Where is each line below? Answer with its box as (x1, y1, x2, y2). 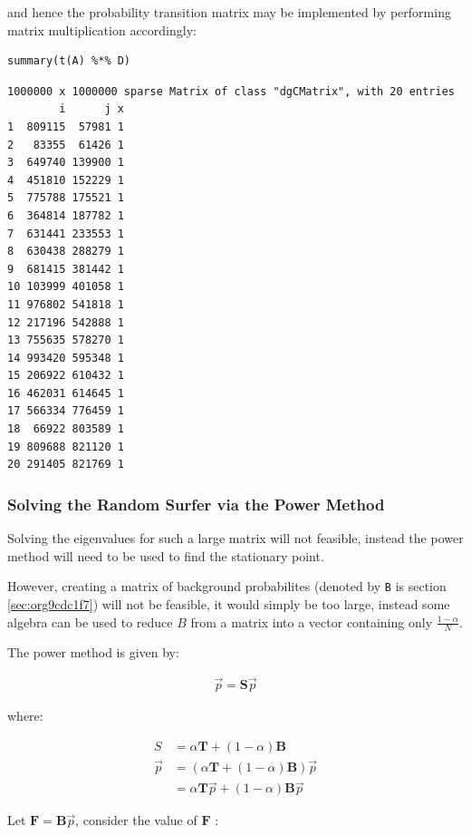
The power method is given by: (7, 643, 179, 662)
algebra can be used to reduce (7, 612, 173, 631)
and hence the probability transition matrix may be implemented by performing (7, 3, 451, 21)
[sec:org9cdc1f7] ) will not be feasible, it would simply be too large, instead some (7, 594, 450, 613)
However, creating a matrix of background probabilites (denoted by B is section (7, 577, 447, 596)
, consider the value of (75, 811, 197, 830)
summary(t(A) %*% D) (7, 54, 131, 68)
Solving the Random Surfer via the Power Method (7, 492, 385, 515)
